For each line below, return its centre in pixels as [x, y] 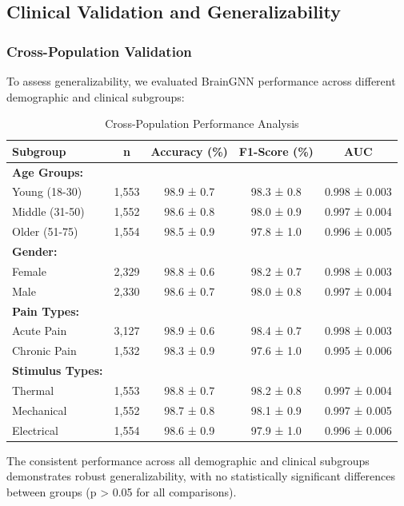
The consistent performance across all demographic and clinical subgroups [188, 460]
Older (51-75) [45, 231]
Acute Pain [40, 331]
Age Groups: [48, 171]
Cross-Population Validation [99, 51]
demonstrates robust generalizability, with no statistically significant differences [201, 476]
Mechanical [40, 410]
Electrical [35, 430]
